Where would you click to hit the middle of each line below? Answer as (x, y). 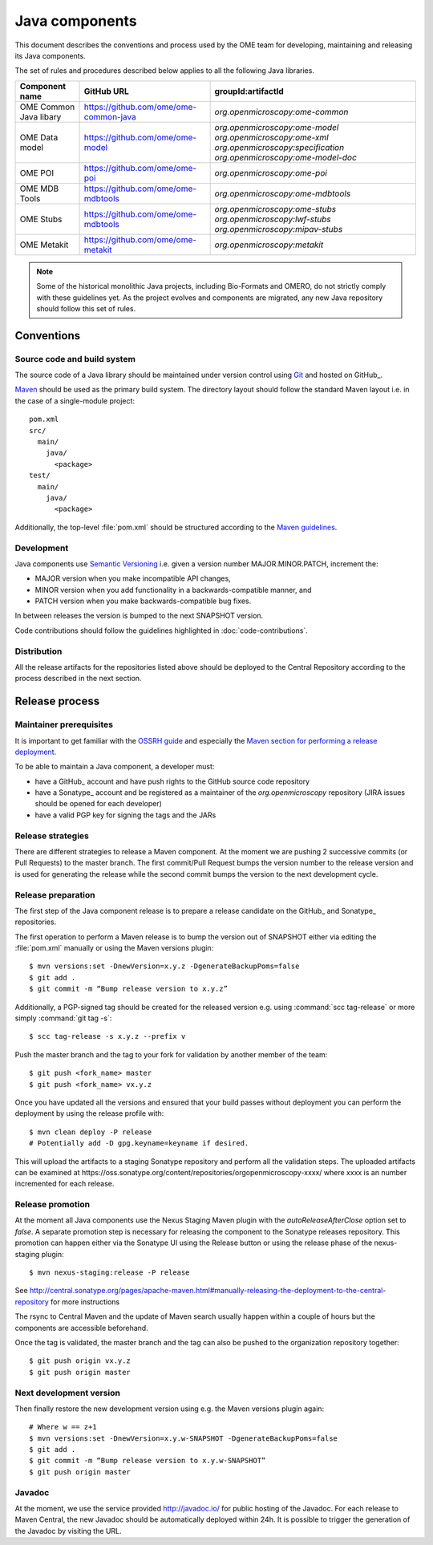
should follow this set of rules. (86, 308)
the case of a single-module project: (75, 400)
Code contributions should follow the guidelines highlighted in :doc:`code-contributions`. (161, 631)
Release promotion (53, 1205)
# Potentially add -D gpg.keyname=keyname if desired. (139, 1144)
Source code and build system (75, 359)
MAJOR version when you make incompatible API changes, (133, 578)
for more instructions (85, 1302)
